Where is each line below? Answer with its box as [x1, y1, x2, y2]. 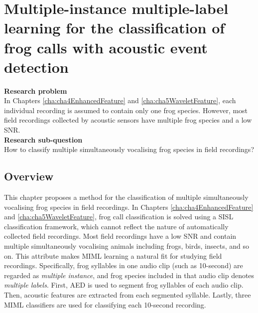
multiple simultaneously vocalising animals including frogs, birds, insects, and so [4, 241, 249, 251]
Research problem [4, 85, 67, 96]
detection [4, 56, 69, 77]
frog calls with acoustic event [4, 37, 208, 57]
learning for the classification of [4, 17, 225, 38]
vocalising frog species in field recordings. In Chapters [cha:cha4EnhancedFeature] [4, 201, 254, 212]
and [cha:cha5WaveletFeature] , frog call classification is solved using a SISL [4, 211, 234, 222]
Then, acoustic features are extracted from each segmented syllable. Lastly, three [4, 289, 251, 300]
